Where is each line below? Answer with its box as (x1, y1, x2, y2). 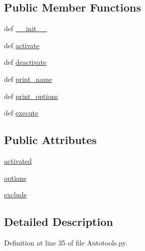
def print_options (4, 90, 58, 101)
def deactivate (4, 57, 46, 67)
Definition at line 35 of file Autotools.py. (4, 237, 127, 247)
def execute (4, 107, 38, 118)
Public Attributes (4, 132, 97, 148)
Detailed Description (4, 214, 113, 229)
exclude (4, 189, 27, 200)
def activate (4, 40, 39, 50)
